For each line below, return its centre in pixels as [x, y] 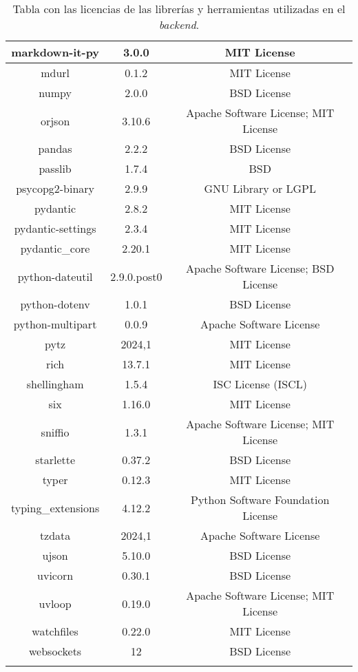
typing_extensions [55, 507]
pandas [55, 148]
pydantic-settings [55, 228]
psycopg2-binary [55, 188]
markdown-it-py [55, 52]
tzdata [55, 535]
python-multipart [55, 324]
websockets [55, 651]
